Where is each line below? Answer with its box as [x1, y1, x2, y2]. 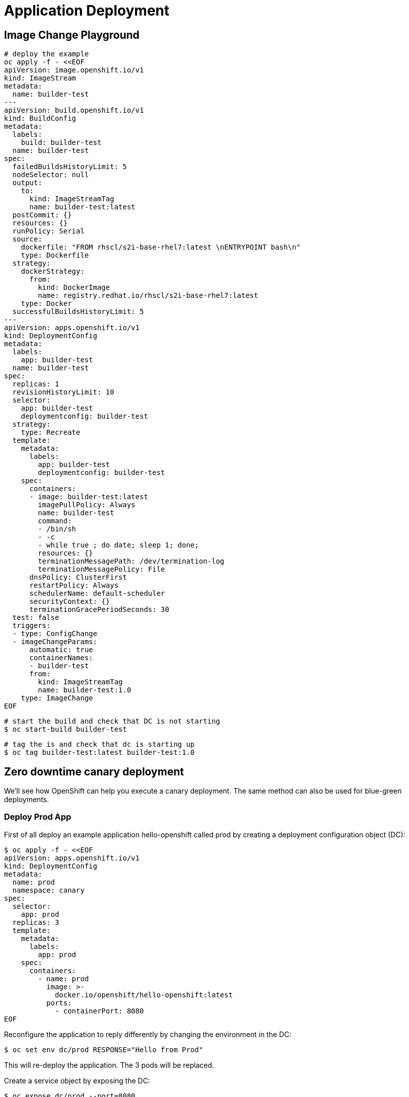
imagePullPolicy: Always [38, 501, 136, 509]
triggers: [12, 621, 51, 630]
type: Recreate [21, 428, 80, 437]
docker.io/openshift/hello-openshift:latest [55, 990, 233, 999]
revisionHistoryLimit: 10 [12, 388, 115, 397]
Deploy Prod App [4, 812, 71, 822]
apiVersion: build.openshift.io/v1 [4, 106, 144, 115]
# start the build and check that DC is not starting [4, 717, 220, 726]
